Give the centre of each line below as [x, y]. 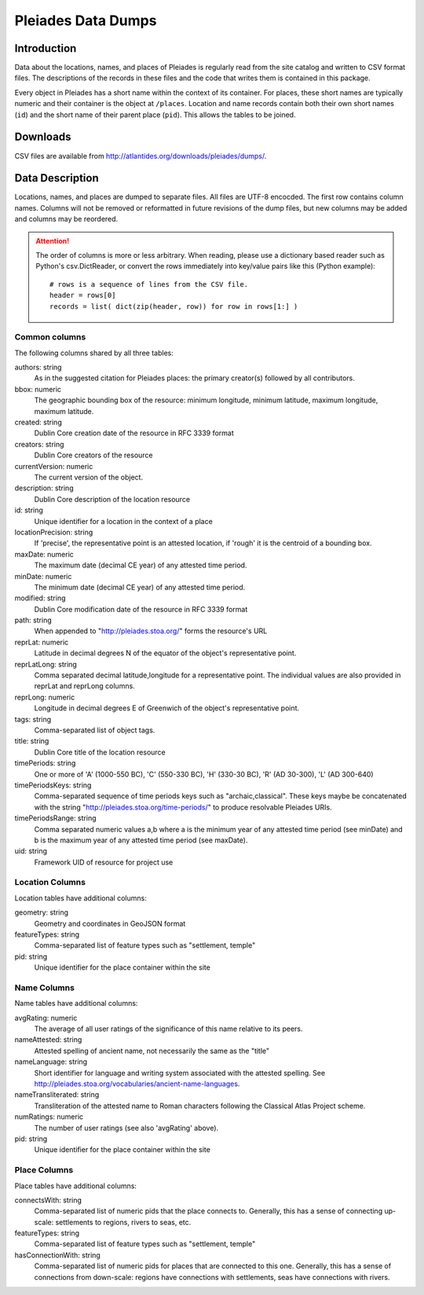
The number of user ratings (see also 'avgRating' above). [126, 1128]
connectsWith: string [48, 1200]
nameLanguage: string [51, 1062]
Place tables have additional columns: [76, 1186]
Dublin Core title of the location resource [100, 752]
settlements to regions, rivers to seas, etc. [123, 1222]
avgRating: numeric [46, 1018]
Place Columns [44, 1170]
